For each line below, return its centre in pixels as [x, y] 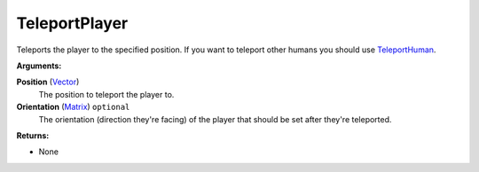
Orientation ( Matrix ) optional [73, 107]
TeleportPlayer [72, 23]
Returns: [33, 135]
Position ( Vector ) [48, 82]
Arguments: [39, 66]
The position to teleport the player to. [106, 94]
